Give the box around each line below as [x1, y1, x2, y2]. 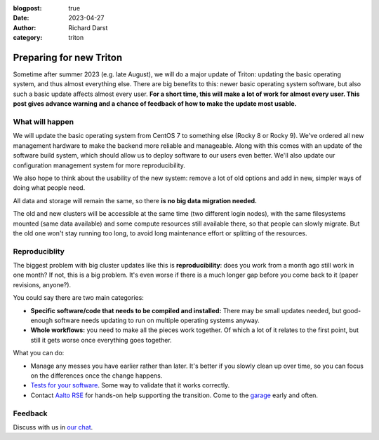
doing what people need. [13, 184, 86, 192]
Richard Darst [68, 23, 108, 32]
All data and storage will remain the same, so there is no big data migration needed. [13, 196, 258, 205]
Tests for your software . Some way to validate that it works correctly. [30, 381, 230, 390]
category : [13, 34, 43, 42]
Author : [13, 23, 36, 32]
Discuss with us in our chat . [13, 422, 93, 431]
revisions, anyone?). [13, 280, 72, 289]
